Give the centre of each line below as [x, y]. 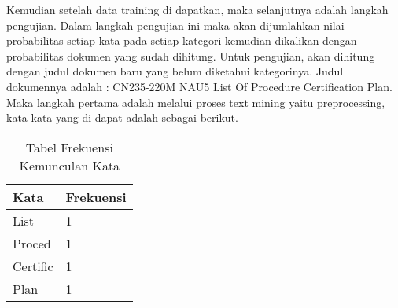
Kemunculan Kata [70, 165]
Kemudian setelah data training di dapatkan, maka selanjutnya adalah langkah [197, 9]
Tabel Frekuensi [69, 147]
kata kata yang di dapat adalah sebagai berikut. [122, 117]
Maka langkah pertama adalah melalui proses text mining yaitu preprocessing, [196, 102]
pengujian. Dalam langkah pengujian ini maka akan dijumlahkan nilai [175, 25]
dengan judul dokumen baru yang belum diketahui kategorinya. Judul [175, 71]
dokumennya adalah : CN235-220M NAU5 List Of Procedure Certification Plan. [199, 86]
